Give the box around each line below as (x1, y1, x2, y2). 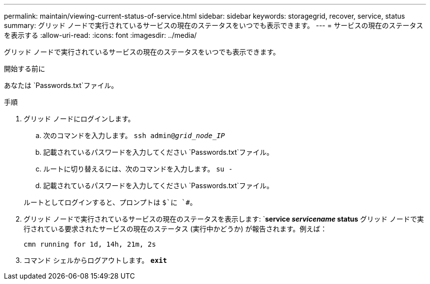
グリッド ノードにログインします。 (24, 114, 135, 123)
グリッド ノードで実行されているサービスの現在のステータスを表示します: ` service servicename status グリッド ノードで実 (24, 215, 424, 223)
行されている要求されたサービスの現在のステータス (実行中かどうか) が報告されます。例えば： (24, 225, 327, 233)
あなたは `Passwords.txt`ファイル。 (4, 81, 118, 89)
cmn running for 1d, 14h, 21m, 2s (24, 240, 156, 248)
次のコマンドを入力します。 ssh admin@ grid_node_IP (43, 131, 225, 140)
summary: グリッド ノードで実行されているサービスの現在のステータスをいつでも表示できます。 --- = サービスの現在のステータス (4, 21, 423, 29)
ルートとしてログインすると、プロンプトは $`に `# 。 (24, 198, 197, 206)
